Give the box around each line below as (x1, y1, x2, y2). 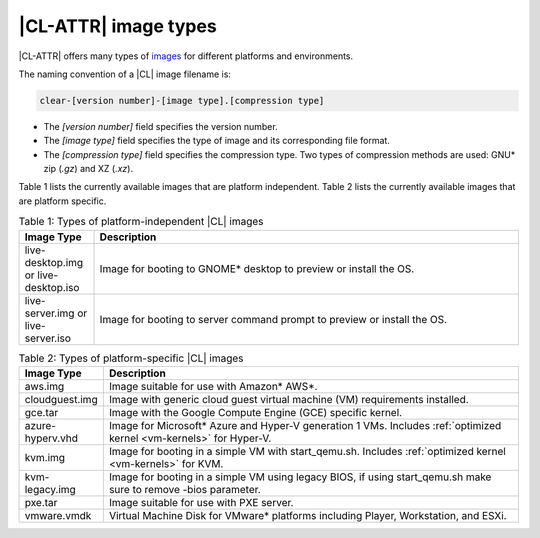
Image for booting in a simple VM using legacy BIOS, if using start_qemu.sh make (108, 470, 492, 484)
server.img (24, 306, 75, 320)
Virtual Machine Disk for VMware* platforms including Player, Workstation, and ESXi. (108, 509, 507, 522)
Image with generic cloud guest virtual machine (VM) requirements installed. (108, 393, 469, 406)
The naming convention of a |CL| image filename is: (18, 68, 232, 80)
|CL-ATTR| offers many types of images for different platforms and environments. (18, 50, 354, 62)
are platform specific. (18, 195, 107, 207)
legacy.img (24, 483, 77, 496)
